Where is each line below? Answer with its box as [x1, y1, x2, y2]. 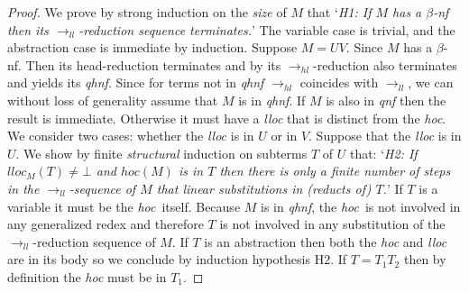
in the [7, 178, 40, 197]
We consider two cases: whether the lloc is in [7, 126, 254, 145]
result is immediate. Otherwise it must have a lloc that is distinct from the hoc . [7, 108, 446, 127]
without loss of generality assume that [7, 90, 218, 109]
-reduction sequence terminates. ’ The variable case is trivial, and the [78, 20, 455, 39]
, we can [408, 73, 454, 92]
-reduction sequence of [32, 232, 156, 251]
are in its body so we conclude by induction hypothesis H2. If [7, 250, 347, 269]
